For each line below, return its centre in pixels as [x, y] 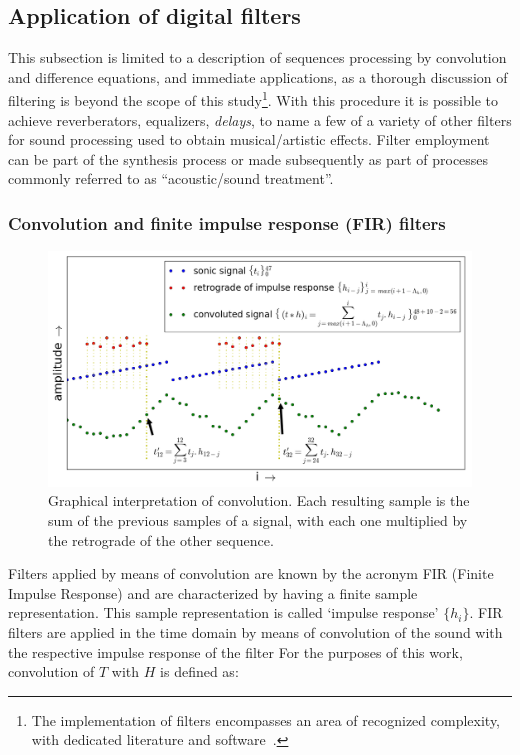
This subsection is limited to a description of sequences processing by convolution [257, 57]
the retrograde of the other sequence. [161, 539]
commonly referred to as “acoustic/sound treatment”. [171, 178]
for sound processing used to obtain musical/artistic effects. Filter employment [249, 139]
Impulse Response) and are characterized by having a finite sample [213, 592]
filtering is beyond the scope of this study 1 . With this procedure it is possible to [253, 99]
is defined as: [199, 671]
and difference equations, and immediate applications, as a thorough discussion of [258, 76]
